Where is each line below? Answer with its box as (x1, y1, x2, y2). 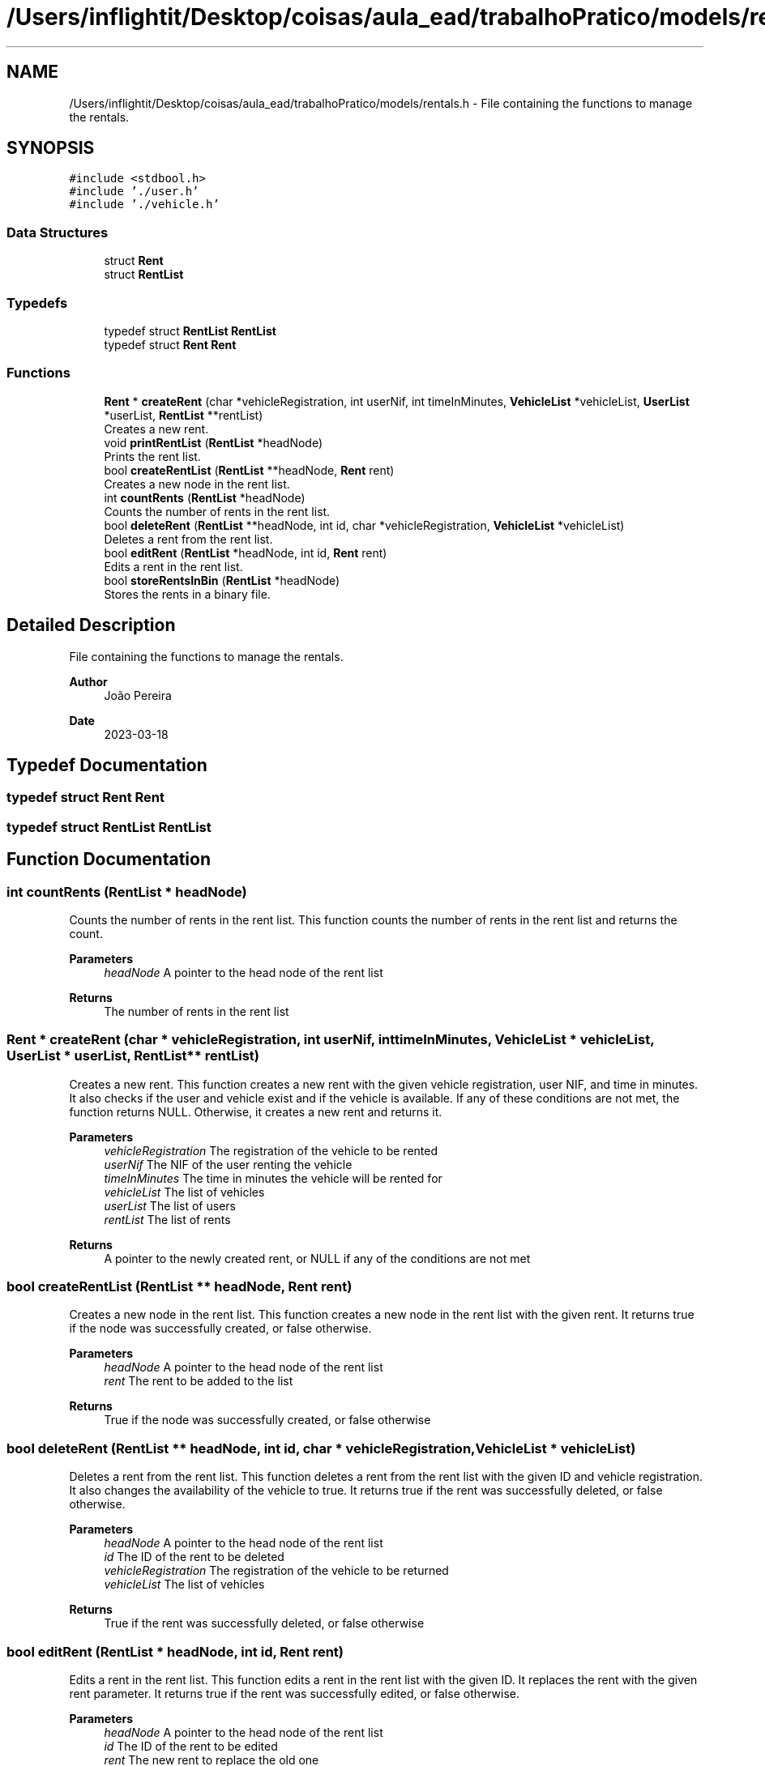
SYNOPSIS (6, 138, 95, 159)
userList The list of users (104, 1198, 236, 1213)
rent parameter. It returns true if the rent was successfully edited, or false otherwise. (69, 1686, 519, 1700)
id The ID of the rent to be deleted (104, 1550, 284, 1564)
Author (69, 674, 108, 689)
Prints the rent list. (104, 449, 201, 463)
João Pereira (104, 688, 172, 702)
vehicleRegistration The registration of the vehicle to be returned (104, 1563, 449, 1578)
